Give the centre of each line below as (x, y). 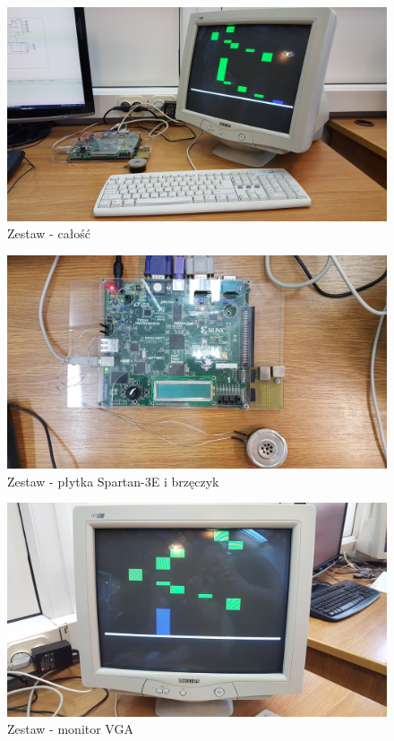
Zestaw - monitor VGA (70, 729)
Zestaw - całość (49, 233)
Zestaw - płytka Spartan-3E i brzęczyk (113, 481)
